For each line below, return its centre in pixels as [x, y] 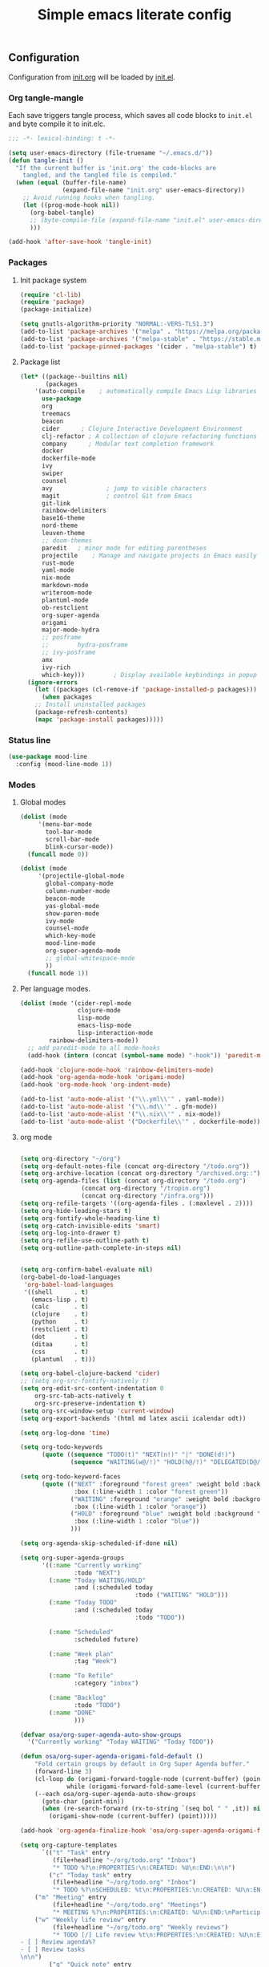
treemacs [56, 414]
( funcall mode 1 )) [58, 973]
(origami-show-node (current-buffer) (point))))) [133, 1816]
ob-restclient [65, 607]
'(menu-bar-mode [65, 825]
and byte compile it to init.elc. [57, 124]
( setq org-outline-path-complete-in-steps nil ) [100, 1248]
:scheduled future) [106, 1639]
